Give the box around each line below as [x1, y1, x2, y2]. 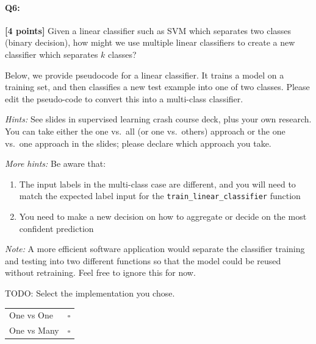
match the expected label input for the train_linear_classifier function [19, 189, 301, 202]
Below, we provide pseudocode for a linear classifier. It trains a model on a [5, 68, 284, 81]
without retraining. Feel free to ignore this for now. [5, 266, 196, 279]
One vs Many [9, 324, 59, 337]
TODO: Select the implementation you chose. [5, 286, 175, 299]
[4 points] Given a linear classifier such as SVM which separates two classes [5, 24, 292, 37]
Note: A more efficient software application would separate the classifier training [5, 242, 305, 255]
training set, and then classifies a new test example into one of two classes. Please [5, 80, 310, 93]
